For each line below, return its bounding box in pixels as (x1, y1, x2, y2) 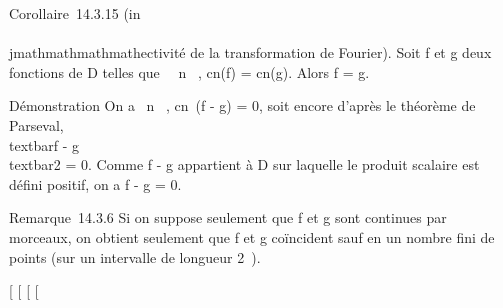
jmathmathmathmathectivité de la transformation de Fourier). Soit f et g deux (9, 42, 492, 63)
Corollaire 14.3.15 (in (9, 3, 141, 23)
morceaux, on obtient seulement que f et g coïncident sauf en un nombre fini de (9, 226, 495, 247)
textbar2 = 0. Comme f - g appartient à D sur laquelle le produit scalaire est (9, 154, 480, 175)
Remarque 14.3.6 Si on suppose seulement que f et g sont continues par (9, 207, 447, 228)
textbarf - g (9, 134, 80, 155)
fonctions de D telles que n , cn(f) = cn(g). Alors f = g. (9, 61, 370, 82)
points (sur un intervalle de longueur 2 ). (9, 246, 261, 267)
